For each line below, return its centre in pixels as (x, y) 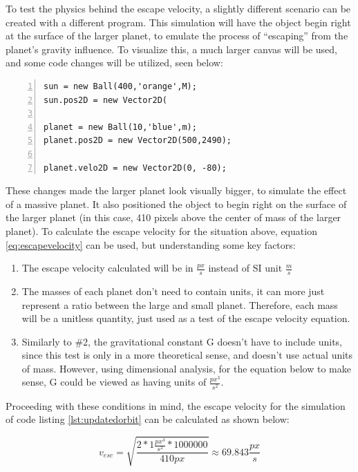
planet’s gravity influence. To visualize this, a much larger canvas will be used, (171, 49)
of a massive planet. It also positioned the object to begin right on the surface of (176, 204)
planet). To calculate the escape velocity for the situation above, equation (161, 230)
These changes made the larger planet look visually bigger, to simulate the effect (176, 190)
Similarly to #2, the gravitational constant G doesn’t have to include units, (182, 341)
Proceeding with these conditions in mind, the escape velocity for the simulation (176, 405)
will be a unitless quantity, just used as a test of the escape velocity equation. (186, 318)
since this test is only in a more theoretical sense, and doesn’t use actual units (187, 355)
